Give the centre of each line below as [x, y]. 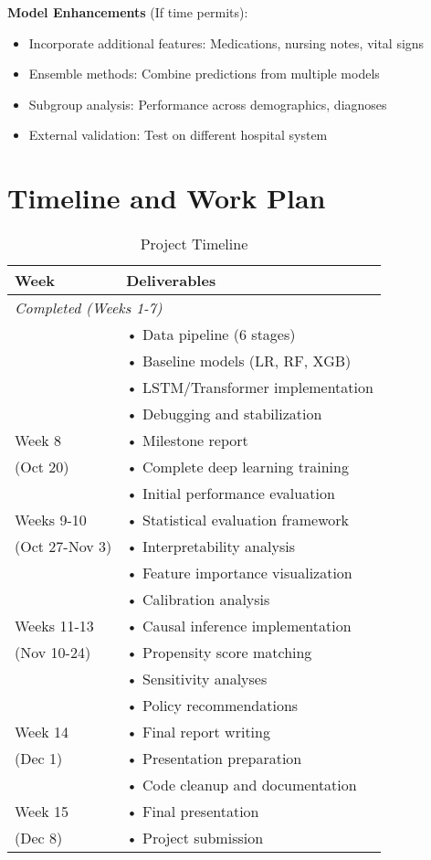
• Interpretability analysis [210, 547]
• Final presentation [193, 812]
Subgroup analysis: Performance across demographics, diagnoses [208, 104]
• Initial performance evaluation [231, 494]
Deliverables [171, 281]
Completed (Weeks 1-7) [89, 308]
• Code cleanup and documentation [242, 785]
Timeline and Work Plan [167, 198]
